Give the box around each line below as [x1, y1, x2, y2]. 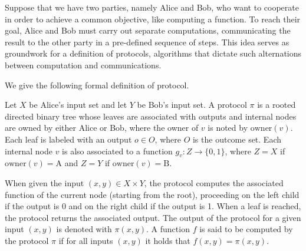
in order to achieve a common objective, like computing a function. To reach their [5, 12, 301, 25]
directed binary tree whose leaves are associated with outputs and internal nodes [5, 110, 297, 122]
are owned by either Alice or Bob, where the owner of [5, 121, 199, 134]
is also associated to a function [62, 144, 173, 157]
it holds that [145, 234, 190, 246]
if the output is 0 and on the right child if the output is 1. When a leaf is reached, [5, 200, 301, 212]
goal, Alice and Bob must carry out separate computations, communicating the [5, 24, 291, 37]
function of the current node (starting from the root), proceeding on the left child [5, 188, 300, 200]
